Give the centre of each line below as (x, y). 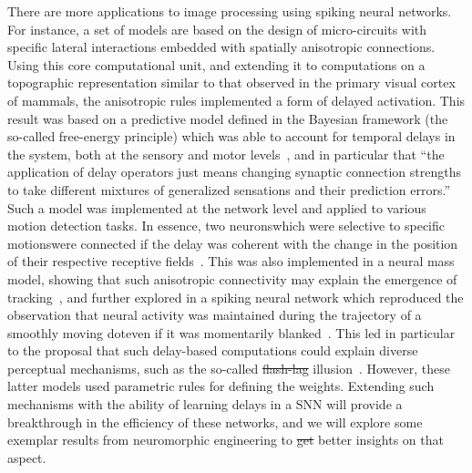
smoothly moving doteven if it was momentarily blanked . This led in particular (231, 332)
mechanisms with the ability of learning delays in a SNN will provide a (205, 404)
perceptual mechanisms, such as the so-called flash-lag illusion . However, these (229, 368)
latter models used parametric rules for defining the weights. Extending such (221, 386)
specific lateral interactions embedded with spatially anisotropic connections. (221, 47)
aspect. (27, 457)
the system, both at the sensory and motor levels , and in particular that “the (226, 154)
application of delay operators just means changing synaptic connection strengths (234, 172)
